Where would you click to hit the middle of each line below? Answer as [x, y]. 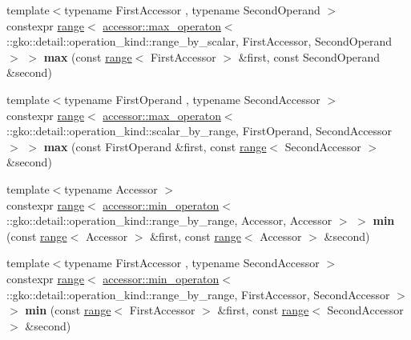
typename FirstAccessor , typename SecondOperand [192, 10]
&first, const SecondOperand [309, 56]
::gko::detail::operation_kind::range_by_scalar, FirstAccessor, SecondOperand [199, 41]
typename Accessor [111, 188]
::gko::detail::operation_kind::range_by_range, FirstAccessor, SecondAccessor [198, 294]
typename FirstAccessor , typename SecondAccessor [192, 263]
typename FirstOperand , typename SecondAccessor [192, 99]
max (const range [88, 56]
